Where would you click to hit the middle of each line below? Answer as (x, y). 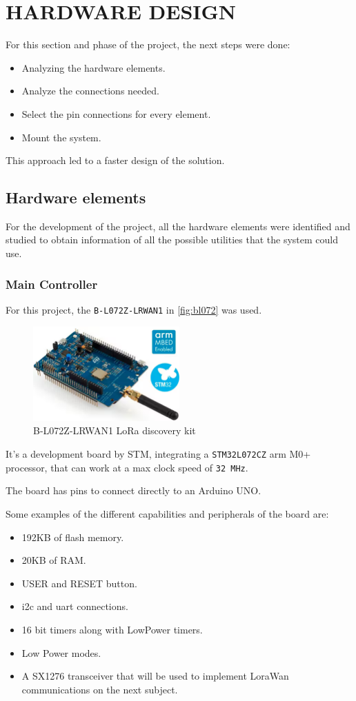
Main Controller (52, 284)
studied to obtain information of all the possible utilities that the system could (172, 240)
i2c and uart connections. (75, 606)
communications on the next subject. (100, 689)
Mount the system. (61, 137)
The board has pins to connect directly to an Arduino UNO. (133, 490)
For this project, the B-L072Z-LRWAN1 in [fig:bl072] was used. (134, 309)
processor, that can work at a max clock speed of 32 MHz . (127, 467)
